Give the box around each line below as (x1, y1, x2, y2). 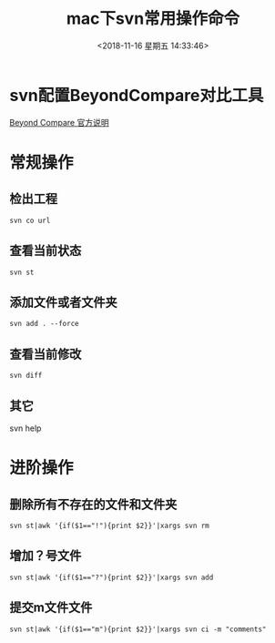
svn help (9, 423, 42, 434)
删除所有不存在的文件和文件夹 (9, 496, 178, 512)
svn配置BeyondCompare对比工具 (9, 85, 264, 106)
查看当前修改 (9, 346, 82, 362)
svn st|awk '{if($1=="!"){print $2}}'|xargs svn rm (9, 521, 209, 530)
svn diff (9, 371, 43, 381)
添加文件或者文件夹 (9, 294, 117, 310)
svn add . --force (9, 320, 79, 329)
